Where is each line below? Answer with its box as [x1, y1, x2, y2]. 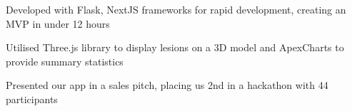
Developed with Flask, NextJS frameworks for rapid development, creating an [6, 2, 346, 16]
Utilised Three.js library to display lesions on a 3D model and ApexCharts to [6, 40, 344, 55]
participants [6, 91, 58, 106]
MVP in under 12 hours [6, 16, 110, 31]
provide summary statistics [6, 53, 124, 68]
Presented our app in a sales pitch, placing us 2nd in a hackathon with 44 [6, 78, 328, 92]
